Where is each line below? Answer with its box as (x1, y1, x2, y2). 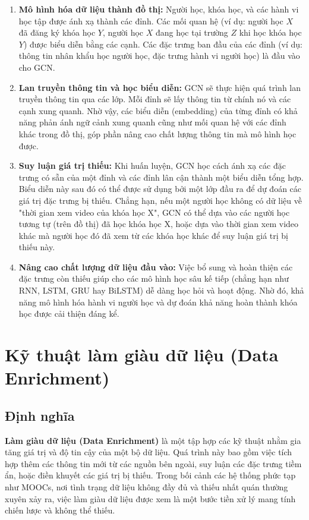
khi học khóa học (239, 26, 302, 39)
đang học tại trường (155, 26, 228, 39)
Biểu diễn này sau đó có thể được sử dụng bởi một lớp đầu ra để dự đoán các (18, 182, 302, 195)
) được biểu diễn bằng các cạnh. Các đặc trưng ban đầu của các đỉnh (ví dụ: (23, 37, 303, 50)
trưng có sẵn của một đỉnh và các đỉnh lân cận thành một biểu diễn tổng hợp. (18, 171, 304, 183)
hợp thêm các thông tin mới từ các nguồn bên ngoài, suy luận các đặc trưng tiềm (5, 457, 302, 469)
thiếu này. (18, 241, 55, 253)
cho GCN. (18, 61, 55, 73)
